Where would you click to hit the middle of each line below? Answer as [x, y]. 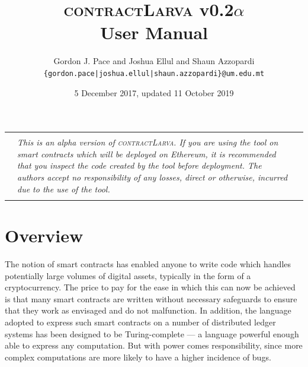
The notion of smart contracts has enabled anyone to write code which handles [148, 264]
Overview [44, 235]
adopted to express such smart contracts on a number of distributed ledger [140, 322]
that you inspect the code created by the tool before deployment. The [139, 165]
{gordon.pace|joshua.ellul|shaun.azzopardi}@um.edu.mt [154, 73]
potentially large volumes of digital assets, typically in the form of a [128, 275]
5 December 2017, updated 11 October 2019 [154, 92]
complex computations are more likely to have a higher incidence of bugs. [138, 357]
